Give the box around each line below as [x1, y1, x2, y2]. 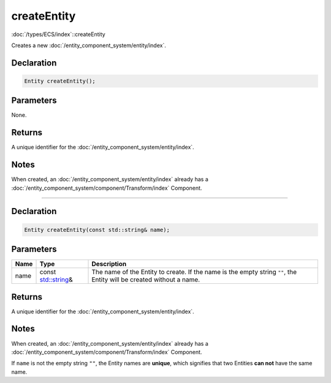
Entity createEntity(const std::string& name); [24, 226, 170, 233]
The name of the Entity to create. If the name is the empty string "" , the [91, 268, 297, 277]
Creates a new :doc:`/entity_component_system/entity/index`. [11, 42, 167, 49]
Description [91, 260, 127, 269]
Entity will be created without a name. [91, 275, 200, 284]
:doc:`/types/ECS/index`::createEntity [11, 31, 105, 38]
